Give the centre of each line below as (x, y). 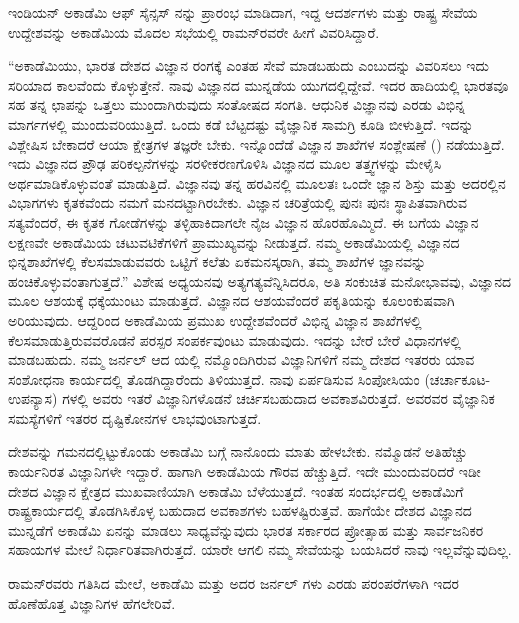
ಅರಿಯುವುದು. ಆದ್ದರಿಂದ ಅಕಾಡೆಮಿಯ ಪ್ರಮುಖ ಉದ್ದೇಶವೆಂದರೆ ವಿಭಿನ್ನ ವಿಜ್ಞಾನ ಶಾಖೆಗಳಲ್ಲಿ (215, 319)
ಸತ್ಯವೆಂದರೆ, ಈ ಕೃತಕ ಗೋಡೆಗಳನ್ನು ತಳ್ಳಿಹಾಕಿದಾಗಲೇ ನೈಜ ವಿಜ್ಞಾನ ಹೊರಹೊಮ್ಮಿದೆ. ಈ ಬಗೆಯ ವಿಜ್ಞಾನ (243, 221)
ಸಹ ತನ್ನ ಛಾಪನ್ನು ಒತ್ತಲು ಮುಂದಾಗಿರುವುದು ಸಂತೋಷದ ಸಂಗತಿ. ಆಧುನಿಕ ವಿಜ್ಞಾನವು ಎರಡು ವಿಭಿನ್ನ (236, 104)
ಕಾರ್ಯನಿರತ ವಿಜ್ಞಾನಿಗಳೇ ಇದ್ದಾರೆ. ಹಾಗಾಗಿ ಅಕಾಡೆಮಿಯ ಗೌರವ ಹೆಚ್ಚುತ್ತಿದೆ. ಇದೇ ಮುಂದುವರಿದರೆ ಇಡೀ (244, 471)
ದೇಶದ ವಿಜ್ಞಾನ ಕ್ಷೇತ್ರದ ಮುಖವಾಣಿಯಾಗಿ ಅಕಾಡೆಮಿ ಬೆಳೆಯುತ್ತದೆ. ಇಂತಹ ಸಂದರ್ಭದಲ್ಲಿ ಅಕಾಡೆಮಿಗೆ (236, 490)
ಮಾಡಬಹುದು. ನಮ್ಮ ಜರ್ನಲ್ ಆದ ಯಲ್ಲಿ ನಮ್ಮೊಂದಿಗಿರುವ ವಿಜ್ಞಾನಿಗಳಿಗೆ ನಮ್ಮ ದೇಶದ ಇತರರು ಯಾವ (241, 359)
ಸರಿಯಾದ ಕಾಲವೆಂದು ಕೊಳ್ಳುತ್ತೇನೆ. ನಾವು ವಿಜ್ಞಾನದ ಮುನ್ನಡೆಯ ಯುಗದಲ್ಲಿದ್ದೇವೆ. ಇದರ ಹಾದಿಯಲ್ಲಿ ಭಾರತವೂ (258, 84)
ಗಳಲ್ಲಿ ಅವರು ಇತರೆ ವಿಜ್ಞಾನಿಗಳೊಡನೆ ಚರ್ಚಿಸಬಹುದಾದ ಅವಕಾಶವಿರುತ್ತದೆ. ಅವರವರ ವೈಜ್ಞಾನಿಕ (278, 398)
